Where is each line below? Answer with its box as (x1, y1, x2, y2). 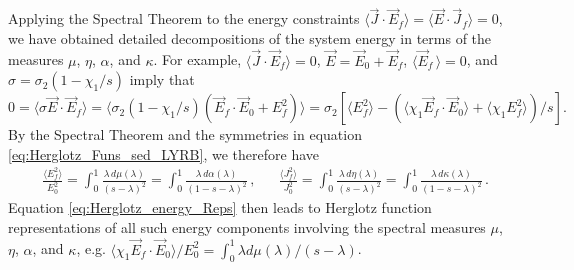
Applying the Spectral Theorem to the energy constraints (8, 8, 360, 29)
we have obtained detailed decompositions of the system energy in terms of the (8, 27, 492, 48)
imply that (129, 69, 195, 90)
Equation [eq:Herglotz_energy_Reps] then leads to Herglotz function (8, 197, 432, 218)
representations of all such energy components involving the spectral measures (8, 216, 486, 237)
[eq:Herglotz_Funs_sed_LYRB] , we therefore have (8, 143, 319, 164)
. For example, (153, 49, 242, 70)
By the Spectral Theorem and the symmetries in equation (8, 124, 362, 145)
